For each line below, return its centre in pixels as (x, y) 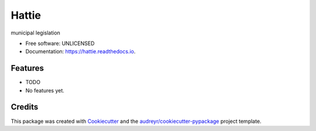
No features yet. (45, 90)
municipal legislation (36, 33)
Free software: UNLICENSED (60, 43)
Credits (25, 107)
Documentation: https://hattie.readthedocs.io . (80, 51)
